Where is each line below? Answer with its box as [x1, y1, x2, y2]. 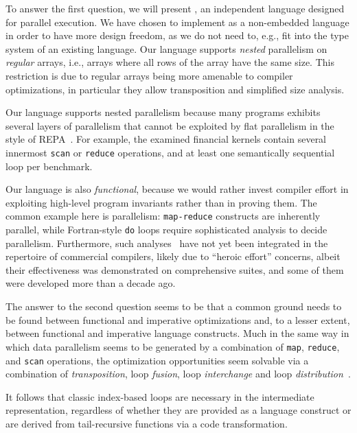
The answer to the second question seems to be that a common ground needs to [5, 299, 342, 314]
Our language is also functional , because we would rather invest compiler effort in [5, 182, 349, 196]
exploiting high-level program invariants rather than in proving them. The [5, 195, 317, 209]
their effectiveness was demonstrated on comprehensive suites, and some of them [5, 262, 344, 277]
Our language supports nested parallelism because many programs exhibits [5, 105, 321, 119]
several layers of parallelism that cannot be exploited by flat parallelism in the [5, 118, 334, 132]
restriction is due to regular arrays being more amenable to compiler [5, 68, 293, 82]
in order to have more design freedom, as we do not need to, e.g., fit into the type [5, 28, 349, 43]
